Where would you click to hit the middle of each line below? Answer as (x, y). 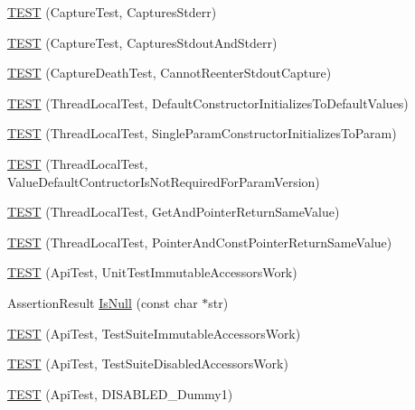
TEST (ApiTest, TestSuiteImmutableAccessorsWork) (154, 333)
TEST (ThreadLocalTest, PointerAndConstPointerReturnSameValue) (200, 242)
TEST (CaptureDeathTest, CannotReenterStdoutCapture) (170, 73)
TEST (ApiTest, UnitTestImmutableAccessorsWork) (152, 272)
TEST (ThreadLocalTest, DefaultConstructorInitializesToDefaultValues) (208, 102)
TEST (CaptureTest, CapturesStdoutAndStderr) (142, 42)
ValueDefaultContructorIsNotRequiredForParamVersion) (164, 181)
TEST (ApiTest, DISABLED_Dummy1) (120, 393)
